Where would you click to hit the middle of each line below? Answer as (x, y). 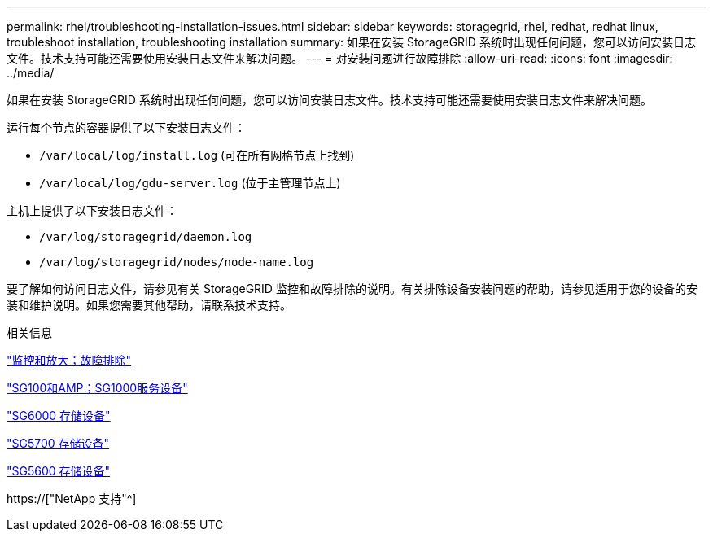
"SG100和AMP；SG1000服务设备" (97, 388)
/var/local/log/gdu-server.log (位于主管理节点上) (190, 183)
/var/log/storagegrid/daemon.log (146, 237)
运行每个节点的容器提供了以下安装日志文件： (126, 127)
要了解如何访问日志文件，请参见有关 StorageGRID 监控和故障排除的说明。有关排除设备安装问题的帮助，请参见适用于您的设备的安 (352, 289)
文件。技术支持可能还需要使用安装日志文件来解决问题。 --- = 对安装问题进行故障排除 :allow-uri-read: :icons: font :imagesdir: (340, 58)
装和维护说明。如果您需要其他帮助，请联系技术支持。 (149, 305)
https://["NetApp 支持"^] (72, 499)
